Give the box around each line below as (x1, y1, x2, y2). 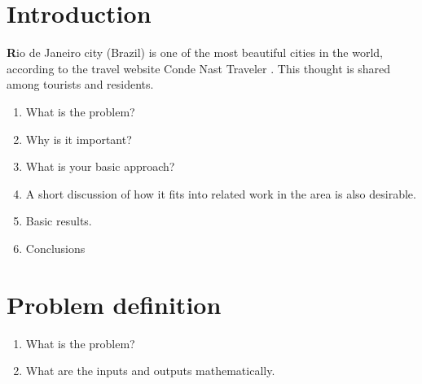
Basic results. (25, 212, 92, 229)
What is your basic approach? (25, 158, 175, 175)
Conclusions (25, 239, 86, 256)
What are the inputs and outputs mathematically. (25, 362, 275, 379)
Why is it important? (25, 130, 132, 147)
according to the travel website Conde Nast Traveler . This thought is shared (7, 59, 391, 76)
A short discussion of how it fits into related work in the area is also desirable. (25, 185, 416, 202)
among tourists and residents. (7, 76, 154, 93)
